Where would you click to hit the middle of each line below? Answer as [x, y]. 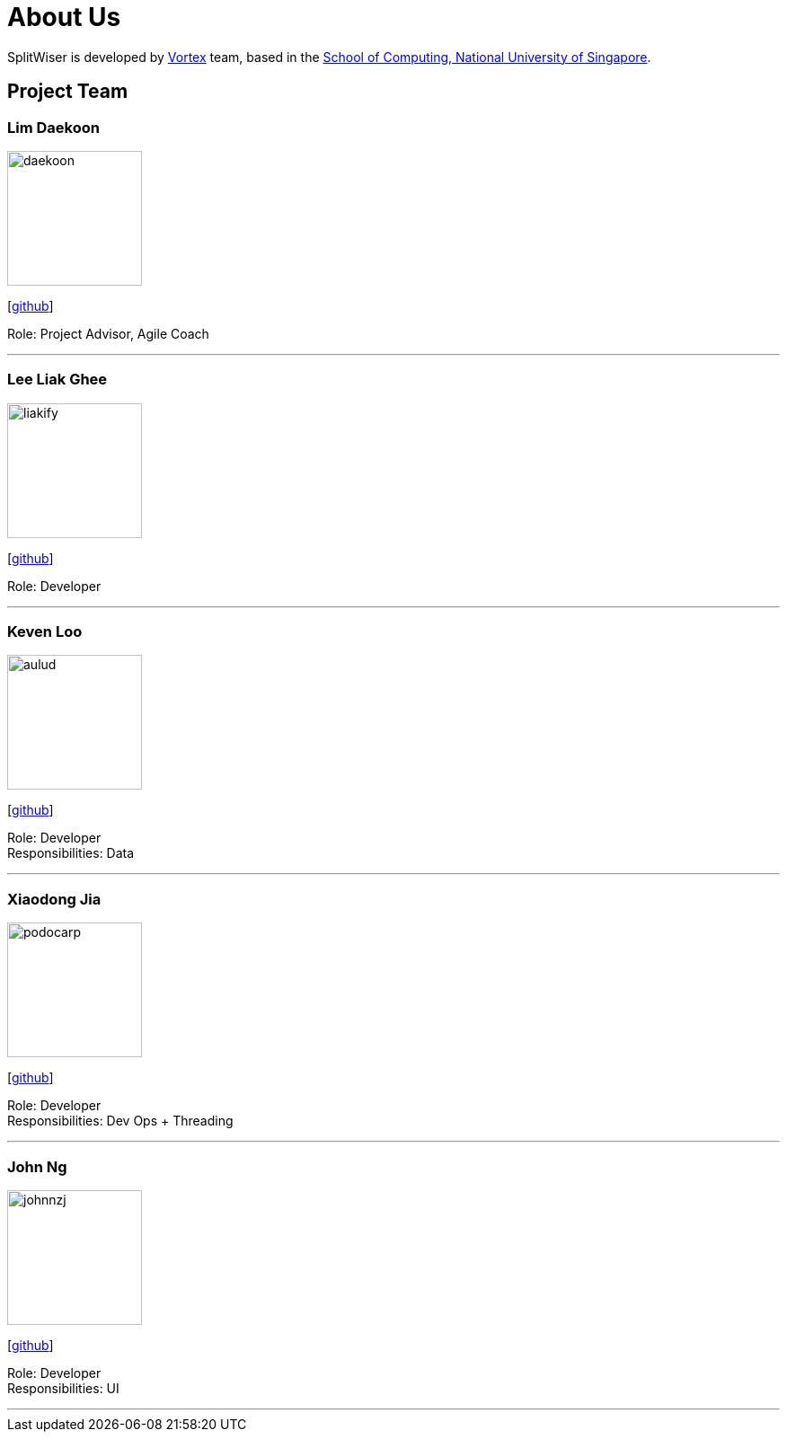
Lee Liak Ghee [57, 380]
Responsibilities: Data [71, 853]
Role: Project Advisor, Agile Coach [108, 333]
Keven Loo [45, 632]
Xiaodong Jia [54, 899]
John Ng [37, 1166]
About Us [64, 17]
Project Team [68, 92]
